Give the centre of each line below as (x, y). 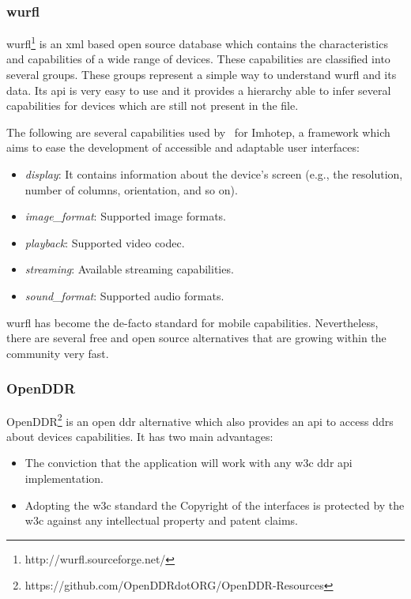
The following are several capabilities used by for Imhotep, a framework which (198, 132)
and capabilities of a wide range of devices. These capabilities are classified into (198, 59)
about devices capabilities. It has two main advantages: (140, 436)
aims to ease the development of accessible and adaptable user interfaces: (183, 147)
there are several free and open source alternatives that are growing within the (196, 338)
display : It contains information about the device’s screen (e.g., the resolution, (214, 174)
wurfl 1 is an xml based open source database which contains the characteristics (197, 42)
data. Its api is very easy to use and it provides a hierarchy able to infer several (199, 90)
